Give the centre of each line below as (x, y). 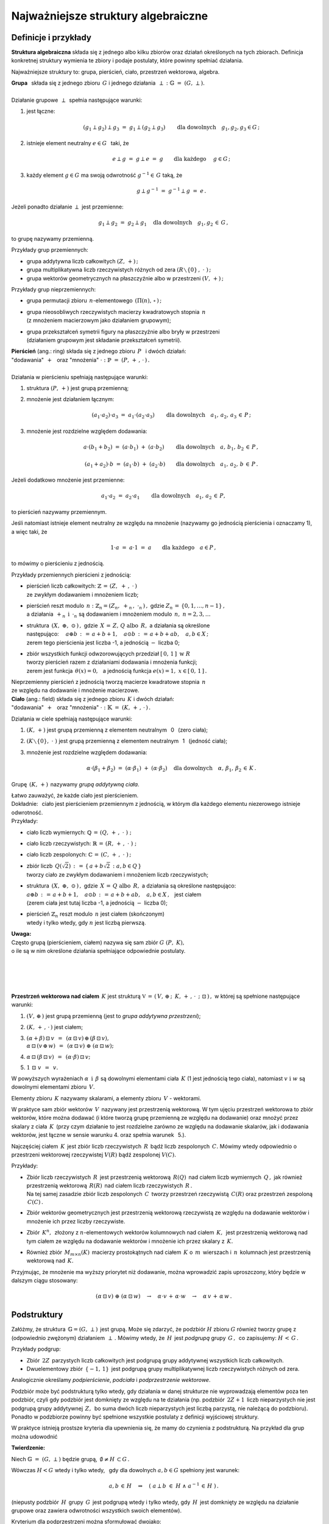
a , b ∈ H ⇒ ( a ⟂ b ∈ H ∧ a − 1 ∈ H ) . (164, 1486)
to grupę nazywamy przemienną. (53, 239)
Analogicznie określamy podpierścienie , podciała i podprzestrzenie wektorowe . (111, 1380)
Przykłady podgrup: (36, 1349)
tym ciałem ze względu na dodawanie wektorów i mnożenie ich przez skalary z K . (130, 1241)
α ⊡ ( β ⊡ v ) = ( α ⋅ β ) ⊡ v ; (58, 1057)
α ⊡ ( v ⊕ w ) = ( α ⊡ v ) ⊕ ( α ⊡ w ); (70, 1046)
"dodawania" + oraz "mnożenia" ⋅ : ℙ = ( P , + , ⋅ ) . (80, 360)
